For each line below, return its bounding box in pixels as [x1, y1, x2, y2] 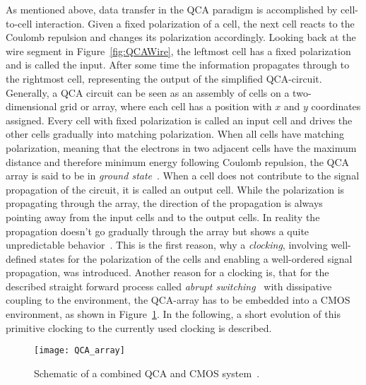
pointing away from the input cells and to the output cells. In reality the [6, 209, 320, 224]
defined [6, 251, 37, 266]
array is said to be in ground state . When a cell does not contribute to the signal [6, 168, 360, 183]
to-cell [6, 16, 33, 30]
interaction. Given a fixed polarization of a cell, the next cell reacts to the [35, 16, 355, 30]
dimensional [6, 99, 57, 114]
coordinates [311, 99, 361, 114]
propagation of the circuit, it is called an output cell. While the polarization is [6, 182, 345, 196]
